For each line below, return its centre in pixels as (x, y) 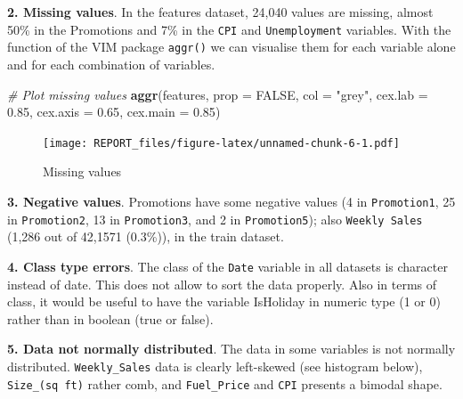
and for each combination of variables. (111, 64)
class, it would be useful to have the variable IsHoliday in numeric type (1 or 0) (224, 301)
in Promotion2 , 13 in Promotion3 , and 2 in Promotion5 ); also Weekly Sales (215, 219)
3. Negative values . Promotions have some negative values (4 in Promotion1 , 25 (231, 201)
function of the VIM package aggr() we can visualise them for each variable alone (231, 47)
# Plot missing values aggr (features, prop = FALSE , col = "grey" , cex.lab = (218, 94)
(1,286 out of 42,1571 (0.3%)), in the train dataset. (146, 236)
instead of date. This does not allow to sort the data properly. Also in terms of (222, 284)
